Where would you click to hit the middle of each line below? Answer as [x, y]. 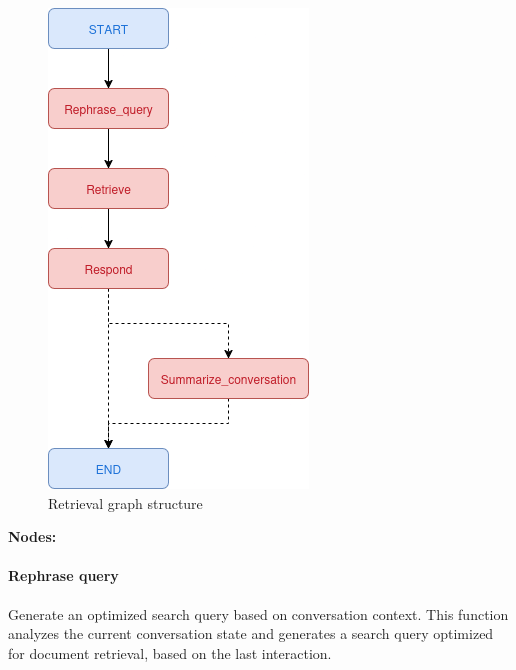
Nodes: [32, 536]
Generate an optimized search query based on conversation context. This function [258, 613]
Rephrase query [63, 575]
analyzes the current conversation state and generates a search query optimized [251, 633]
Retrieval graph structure [125, 502]
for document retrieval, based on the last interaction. [170, 652]
